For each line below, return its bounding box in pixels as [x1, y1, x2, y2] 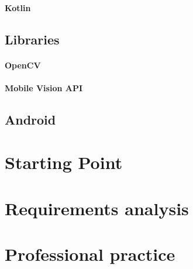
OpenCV [5, 58, 41, 71]
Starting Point [5, 150, 123, 174]
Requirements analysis [5, 196, 189, 220]
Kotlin [5, 1, 31, 13]
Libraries [5, 30, 60, 48]
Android [5, 110, 56, 128]
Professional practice [5, 242, 175, 266]
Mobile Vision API [5, 81, 83, 94]
